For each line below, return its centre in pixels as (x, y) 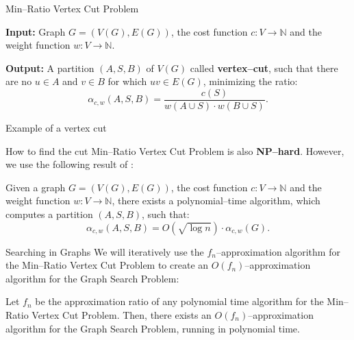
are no (19, 81)
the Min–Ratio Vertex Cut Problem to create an (107, 265)
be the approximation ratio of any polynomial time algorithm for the (179, 301)
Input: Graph (36, 31)
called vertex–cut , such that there (264, 68)
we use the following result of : (69, 164)
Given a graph (36, 187)
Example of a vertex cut (56, 128)
